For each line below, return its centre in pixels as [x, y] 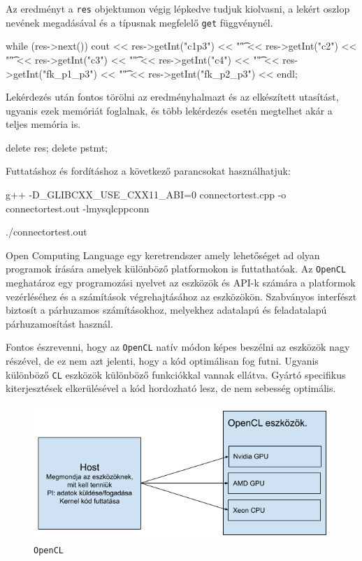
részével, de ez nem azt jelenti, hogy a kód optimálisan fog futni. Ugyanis [162, 361]
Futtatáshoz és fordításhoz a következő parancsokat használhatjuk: [148, 171]
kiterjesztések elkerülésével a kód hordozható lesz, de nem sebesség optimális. [171, 388]
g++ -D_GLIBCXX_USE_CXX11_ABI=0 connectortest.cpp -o [146, 195]
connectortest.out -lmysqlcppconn [78, 208]
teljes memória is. [43, 124]
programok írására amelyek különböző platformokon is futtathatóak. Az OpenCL [176, 269]
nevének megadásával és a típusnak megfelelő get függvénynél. [139, 22]
